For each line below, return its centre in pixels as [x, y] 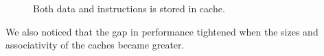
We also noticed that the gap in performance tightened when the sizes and [162, 31]
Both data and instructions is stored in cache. [129, 8]
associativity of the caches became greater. [95, 45]
